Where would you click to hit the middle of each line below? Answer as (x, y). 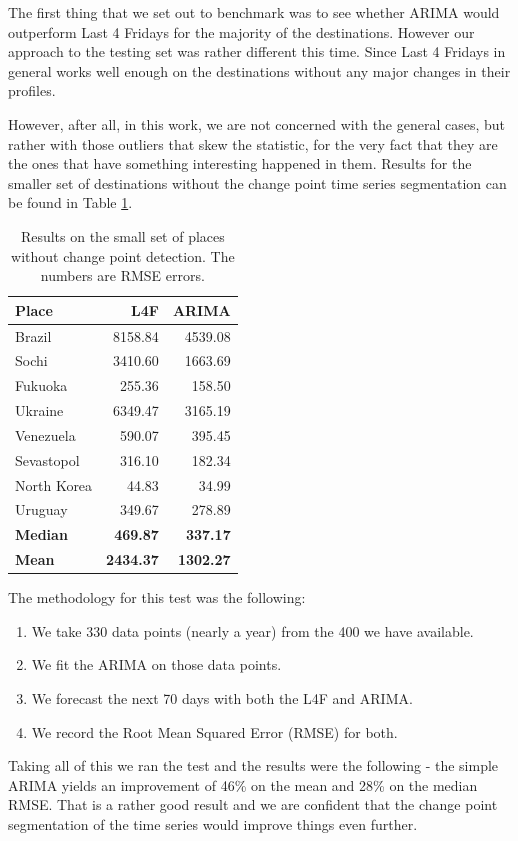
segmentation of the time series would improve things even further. (213, 824)
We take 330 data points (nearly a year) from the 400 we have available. (252, 630)
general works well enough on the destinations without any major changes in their (259, 70)
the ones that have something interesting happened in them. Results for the (240, 163)
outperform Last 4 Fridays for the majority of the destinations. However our (241, 31)
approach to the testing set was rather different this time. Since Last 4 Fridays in (257, 51)
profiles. (32, 90)
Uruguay (41, 509)
